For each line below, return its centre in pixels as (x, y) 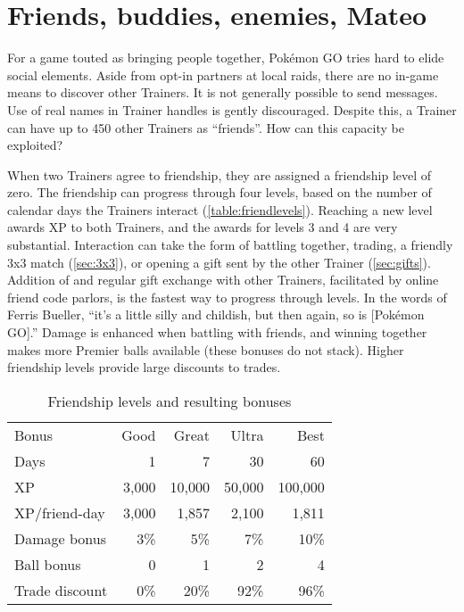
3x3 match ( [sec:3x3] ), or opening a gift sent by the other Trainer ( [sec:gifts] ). (219, 262)
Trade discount (61, 590)
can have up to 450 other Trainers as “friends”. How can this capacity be (206, 127)
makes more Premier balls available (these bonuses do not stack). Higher (206, 349)
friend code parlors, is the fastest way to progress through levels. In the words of (227, 297)
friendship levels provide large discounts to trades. (144, 367)
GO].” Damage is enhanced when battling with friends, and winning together (217, 332)
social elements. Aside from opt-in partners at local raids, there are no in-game (223, 74)
